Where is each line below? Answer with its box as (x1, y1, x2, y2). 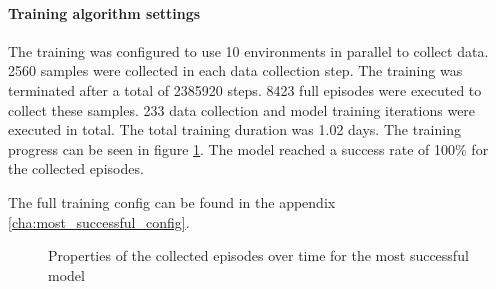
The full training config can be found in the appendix (8, 191, 336, 212)
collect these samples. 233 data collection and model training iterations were (8, 99, 476, 120)
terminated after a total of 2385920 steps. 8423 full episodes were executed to (8, 79, 482, 100)
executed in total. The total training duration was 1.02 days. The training (8, 119, 461, 140)
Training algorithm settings (8, 2, 201, 23)
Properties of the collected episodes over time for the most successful (48, 245, 469, 266)
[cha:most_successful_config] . (8, 211, 190, 232)
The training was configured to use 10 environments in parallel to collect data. (8, 40, 489, 61)
